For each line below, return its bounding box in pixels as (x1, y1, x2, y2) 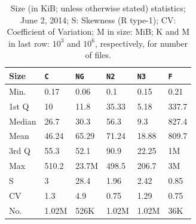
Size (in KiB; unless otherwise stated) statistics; (10, 2, 186, 14)
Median (9, 114, 36, 127)
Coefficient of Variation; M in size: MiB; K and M (7, 25, 189, 38)
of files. (85, 49, 111, 61)
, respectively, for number (94, 37, 188, 49)
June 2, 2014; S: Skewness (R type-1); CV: (20, 13, 176, 26)
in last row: (8, 37, 50, 49)
